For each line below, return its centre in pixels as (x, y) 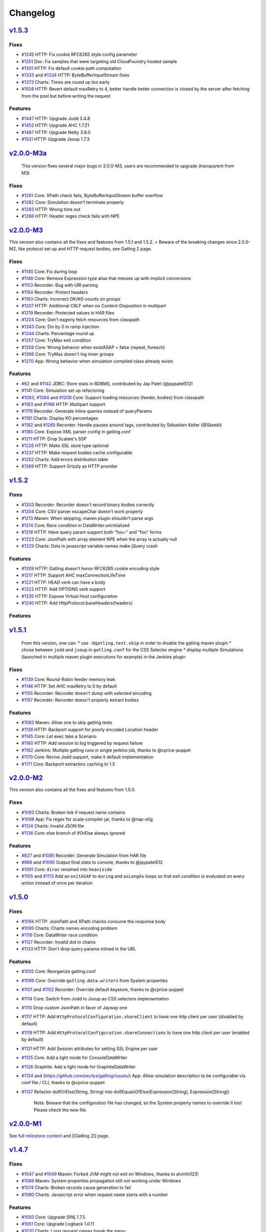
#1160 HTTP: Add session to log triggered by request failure (82, 743)
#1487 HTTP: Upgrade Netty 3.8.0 (56, 132)
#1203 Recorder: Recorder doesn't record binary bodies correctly (88, 505)
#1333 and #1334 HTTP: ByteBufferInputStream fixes (75, 75)
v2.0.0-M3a (28, 153)
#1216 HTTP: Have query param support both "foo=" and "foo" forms (92, 532)
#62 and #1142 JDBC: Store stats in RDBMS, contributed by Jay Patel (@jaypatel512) (107, 383)
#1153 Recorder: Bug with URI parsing (60, 285)
